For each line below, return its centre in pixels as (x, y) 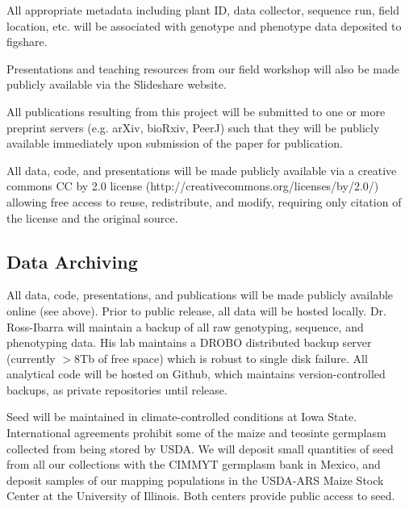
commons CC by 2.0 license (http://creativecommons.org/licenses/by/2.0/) (193, 186)
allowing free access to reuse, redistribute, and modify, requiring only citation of (204, 201)
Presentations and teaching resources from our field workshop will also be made (203, 68)
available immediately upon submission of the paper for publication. (175, 143)
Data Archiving (72, 261)
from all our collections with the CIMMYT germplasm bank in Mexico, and (194, 464)
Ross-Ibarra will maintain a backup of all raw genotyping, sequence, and (185, 326)
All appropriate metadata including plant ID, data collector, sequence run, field (203, 10)
